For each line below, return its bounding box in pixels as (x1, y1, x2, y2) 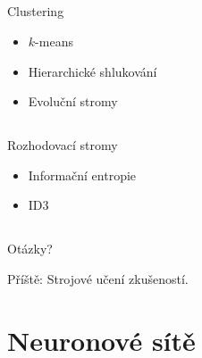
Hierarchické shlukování (28, 62, 157, 80)
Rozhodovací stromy (7, 136, 118, 154)
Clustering (7, 2, 64, 21)
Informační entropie (28, 165, 137, 184)
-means (35, 31, 73, 50)
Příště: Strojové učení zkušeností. (7, 269, 189, 287)
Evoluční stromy (28, 92, 118, 111)
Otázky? (7, 239, 53, 258)
